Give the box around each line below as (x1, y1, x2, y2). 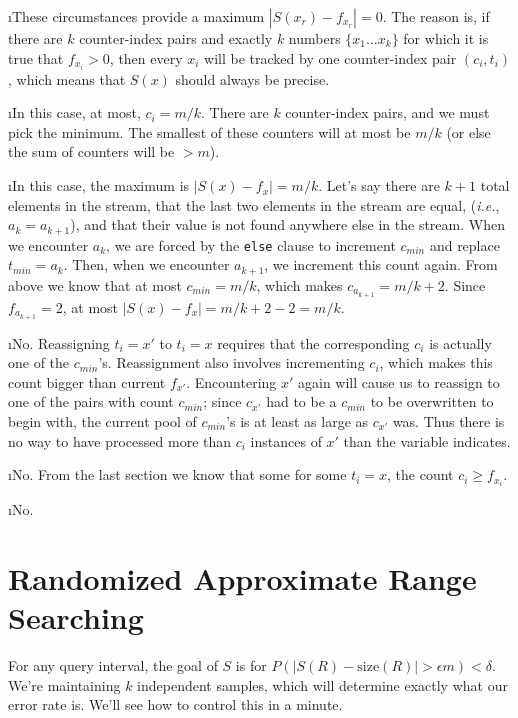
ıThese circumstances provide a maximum (8, 6, 265, 26)
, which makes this (379, 352, 493, 373)
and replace (429, 234, 500, 255)
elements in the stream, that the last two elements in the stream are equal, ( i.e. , (8, 194, 500, 215)
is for (235, 655, 267, 676)
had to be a (266, 391, 337, 412)
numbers (288, 28, 341, 48)
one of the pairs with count (8, 391, 174, 412)
